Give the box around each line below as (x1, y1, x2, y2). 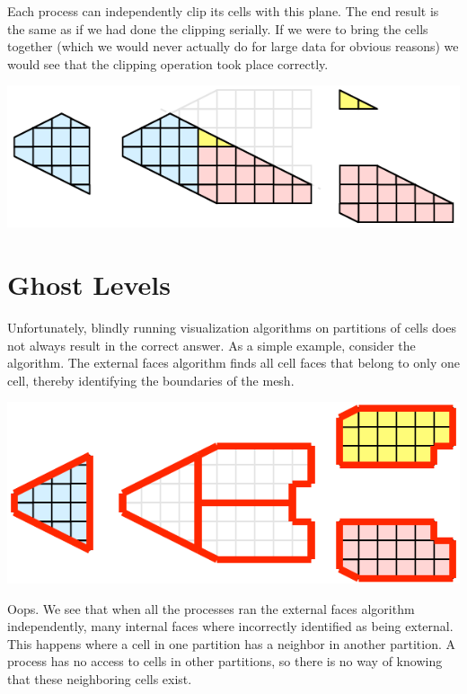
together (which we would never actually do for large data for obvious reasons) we (7, 37, 459, 56)
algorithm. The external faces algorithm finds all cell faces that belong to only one (7, 353, 460, 372)
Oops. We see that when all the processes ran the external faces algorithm (7, 599, 415, 618)
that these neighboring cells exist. (7, 669, 192, 688)
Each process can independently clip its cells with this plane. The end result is (7, 2, 439, 20)
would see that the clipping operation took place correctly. (7, 54, 329, 73)
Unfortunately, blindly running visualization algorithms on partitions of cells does (7, 318, 456, 336)
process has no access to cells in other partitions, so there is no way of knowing (7, 652, 443, 671)
